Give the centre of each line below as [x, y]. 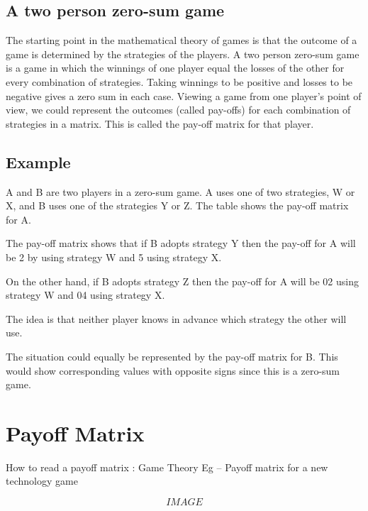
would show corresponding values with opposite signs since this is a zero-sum [173, 370]
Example [38, 161]
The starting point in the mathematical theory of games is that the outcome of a [182, 40]
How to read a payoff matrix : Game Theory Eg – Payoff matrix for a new [167, 467]
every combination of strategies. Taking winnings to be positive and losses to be [179, 81]
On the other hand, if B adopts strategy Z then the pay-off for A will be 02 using [182, 281]
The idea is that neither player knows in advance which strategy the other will [176, 318]
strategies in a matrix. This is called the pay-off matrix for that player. [160, 123]
